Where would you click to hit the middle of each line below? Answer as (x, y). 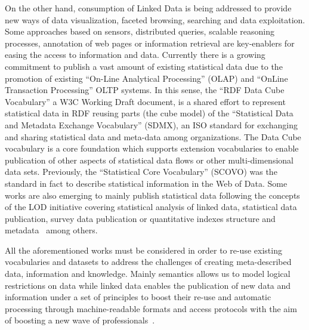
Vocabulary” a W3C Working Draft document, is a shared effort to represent (145, 101)
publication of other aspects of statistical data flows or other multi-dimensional (149, 160)
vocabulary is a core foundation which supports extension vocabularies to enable (152, 148)
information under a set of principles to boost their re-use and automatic (138, 297)
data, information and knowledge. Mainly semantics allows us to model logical (148, 274)
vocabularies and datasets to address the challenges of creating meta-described (148, 262)
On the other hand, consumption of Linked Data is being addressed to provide (148, 8)
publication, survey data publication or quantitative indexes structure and (140, 218)
